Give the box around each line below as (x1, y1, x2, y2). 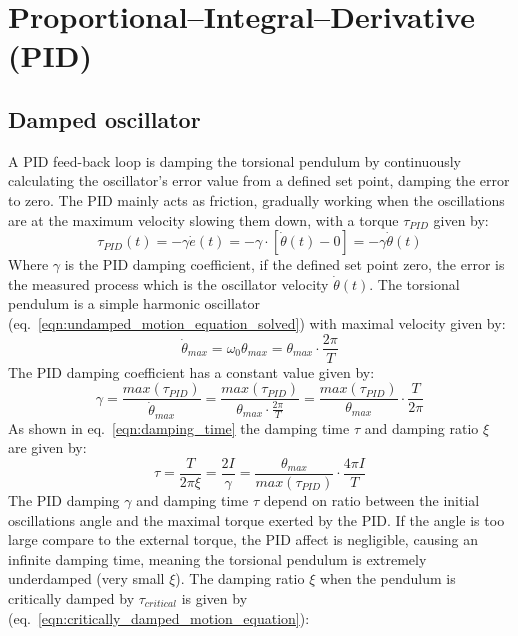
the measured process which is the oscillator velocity (8, 273, 329, 294)
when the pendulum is (319, 568, 456, 589)
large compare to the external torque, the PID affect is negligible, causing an (8, 529, 479, 550)
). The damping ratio (175, 568, 305, 589)
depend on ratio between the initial (263, 490, 480, 510)
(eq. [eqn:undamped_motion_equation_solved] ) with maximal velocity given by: (8, 312, 506, 333)
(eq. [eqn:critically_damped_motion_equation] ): (8, 607, 310, 628)
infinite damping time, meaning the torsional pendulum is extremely (8, 548, 427, 569)
